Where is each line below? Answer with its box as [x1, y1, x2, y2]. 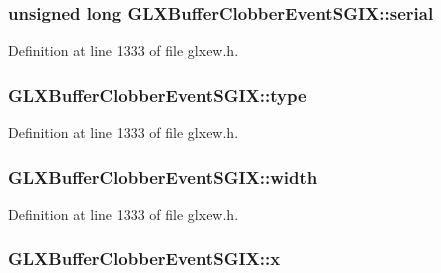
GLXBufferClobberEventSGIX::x [8, 246, 281, 271]
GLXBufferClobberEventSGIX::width [8, 164, 318, 189]
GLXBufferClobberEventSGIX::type [8, 82, 307, 107]
